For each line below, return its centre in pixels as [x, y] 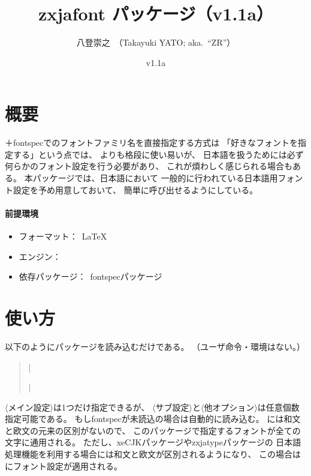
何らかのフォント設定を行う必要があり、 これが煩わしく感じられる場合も [149, 166]
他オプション [229, 407]
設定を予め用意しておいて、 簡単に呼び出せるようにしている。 [135, 189]
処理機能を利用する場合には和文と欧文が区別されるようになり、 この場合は [153, 454]
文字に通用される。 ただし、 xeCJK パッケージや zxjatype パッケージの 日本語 [153, 442]
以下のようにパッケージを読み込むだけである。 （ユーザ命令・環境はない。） [155, 346]
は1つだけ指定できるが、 [101, 407]
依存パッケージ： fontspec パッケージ [90, 276]
